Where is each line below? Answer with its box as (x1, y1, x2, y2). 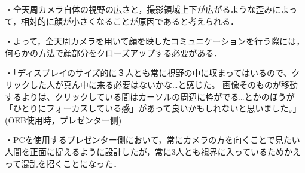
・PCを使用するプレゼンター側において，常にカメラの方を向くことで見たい (5, 133, 300, 146)
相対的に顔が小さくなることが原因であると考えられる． (21, 14, 239, 27)
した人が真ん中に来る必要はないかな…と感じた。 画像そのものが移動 (29, 78, 298, 90)
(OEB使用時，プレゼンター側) (5, 113, 122, 126)
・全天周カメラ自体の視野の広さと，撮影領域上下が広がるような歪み (5, 3, 273, 15)
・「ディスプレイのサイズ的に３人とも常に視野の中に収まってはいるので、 (5, 66, 292, 79)
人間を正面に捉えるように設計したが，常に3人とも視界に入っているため (5, 145, 285, 157)
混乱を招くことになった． (21, 157, 122, 169)
